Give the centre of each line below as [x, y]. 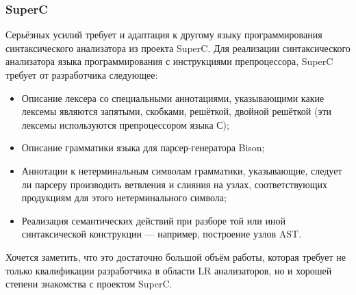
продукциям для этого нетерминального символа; [124, 197]
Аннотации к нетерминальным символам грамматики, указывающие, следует [182, 170]
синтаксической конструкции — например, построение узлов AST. [162, 234]
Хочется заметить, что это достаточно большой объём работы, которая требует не [176, 256]
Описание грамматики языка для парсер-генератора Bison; [143, 147]
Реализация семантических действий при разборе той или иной [153, 220]
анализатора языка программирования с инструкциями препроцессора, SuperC [169, 61]
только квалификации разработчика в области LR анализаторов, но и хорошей [169, 270]
